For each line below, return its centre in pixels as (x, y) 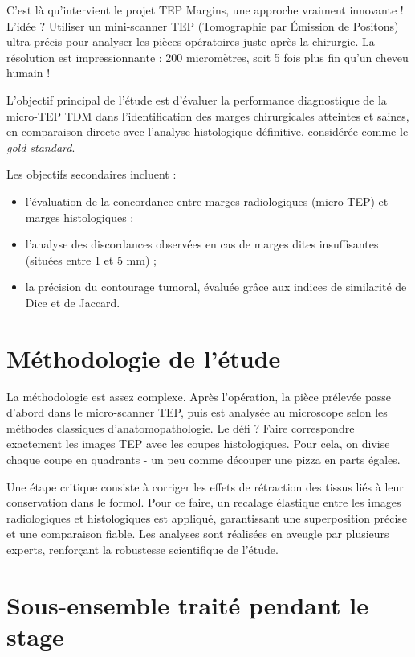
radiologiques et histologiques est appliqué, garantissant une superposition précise (207, 517)
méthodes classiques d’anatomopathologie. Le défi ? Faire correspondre (181, 427)
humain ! (28, 73)
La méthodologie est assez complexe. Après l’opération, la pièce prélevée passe (199, 396)
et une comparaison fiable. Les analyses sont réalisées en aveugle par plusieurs (198, 534)
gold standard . (41, 147)
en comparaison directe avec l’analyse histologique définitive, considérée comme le (207, 131)
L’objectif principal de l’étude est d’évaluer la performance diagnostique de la (197, 99)
